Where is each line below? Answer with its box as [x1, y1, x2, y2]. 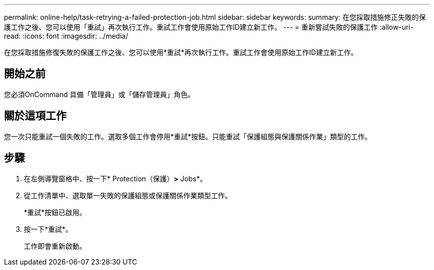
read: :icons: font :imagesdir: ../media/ [4, 32, 128, 40]
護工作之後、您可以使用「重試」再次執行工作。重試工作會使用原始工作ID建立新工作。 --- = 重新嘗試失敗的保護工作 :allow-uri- [4, 23, 414, 31]
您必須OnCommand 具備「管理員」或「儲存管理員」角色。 [4, 90, 195, 99]
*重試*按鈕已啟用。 [24, 208, 87, 216]
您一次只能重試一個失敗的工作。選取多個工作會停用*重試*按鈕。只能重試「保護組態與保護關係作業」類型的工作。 [4, 132, 372, 141]
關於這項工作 [4, 109, 66, 122]
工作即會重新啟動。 [24, 241, 86, 250]
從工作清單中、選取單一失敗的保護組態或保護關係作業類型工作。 [24, 191, 232, 200]
